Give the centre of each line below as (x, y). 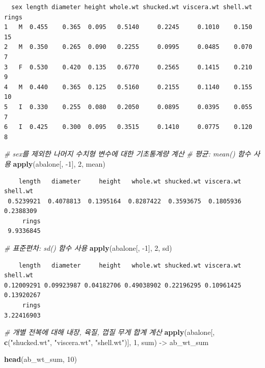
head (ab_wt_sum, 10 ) (41, 359)
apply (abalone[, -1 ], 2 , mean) (59, 163)
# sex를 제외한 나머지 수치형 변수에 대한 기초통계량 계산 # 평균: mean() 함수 (128, 154)
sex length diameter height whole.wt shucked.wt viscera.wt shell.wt (132, 7)
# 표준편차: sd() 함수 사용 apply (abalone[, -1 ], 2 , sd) (88, 248)
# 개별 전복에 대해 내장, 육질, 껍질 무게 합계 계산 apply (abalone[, (110, 332)
